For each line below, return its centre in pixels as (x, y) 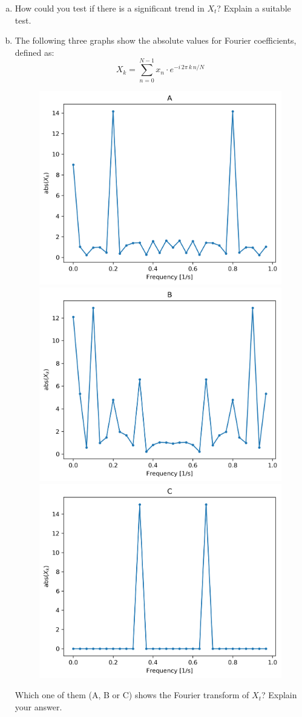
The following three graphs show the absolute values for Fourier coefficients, (156, 40)
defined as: (34, 52)
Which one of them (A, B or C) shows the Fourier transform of (132, 695)
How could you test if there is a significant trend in (110, 8)
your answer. (38, 706)
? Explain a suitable (254, 8)
